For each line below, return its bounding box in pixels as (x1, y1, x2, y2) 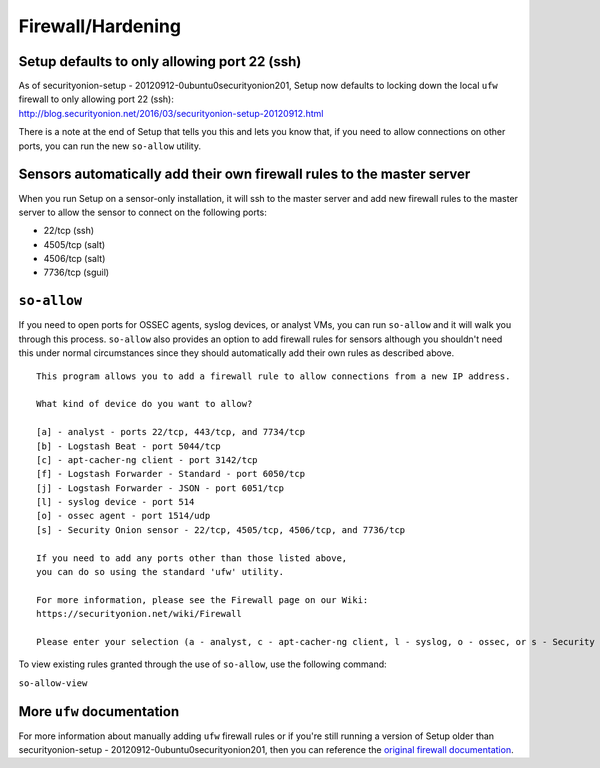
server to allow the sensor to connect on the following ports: (18, 206, 267, 218)
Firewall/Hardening (18, 15, 182, 37)
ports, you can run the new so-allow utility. (18, 140, 202, 152)
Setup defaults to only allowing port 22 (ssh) (18, 53, 302, 70)
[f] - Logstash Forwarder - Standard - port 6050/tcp (36, 468, 305, 480)
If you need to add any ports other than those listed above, (36, 552, 348, 564)
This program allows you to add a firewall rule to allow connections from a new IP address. (36, 370, 511, 382)
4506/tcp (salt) (43, 253, 106, 265)
